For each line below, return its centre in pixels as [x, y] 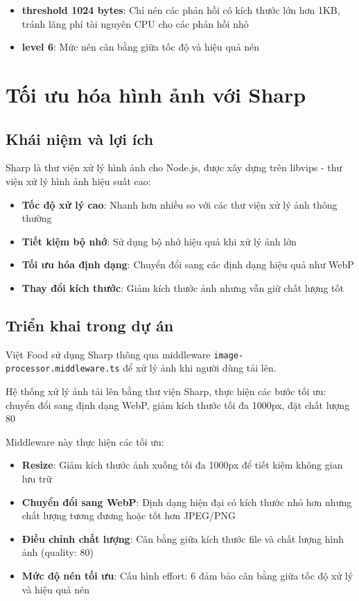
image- [229, 355]
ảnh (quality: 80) [58, 552]
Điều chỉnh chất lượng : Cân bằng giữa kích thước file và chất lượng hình [183, 538]
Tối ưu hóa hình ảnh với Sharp [156, 94]
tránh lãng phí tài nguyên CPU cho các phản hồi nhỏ [135, 23]
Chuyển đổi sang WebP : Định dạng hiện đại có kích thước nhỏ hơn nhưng [187, 502]
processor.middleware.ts [63, 369]
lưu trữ [37, 478]
